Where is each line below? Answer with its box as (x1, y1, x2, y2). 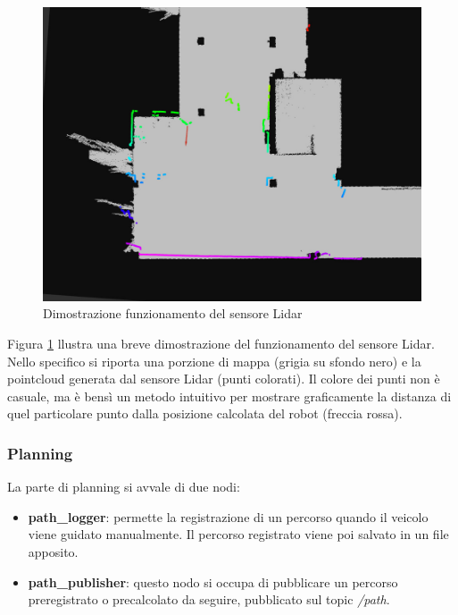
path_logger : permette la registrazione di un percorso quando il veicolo (28, 507, 429, 526)
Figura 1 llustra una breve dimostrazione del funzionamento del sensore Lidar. (7, 334, 435, 353)
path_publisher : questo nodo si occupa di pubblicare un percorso (28, 572, 398, 591)
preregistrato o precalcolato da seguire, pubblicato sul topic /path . (28, 590, 390, 609)
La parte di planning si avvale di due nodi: (7, 477, 240, 496)
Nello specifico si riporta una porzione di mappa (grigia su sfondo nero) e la (7, 351, 421, 370)
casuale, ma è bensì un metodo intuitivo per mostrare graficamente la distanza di (7, 386, 452, 405)
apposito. (28, 543, 79, 561)
